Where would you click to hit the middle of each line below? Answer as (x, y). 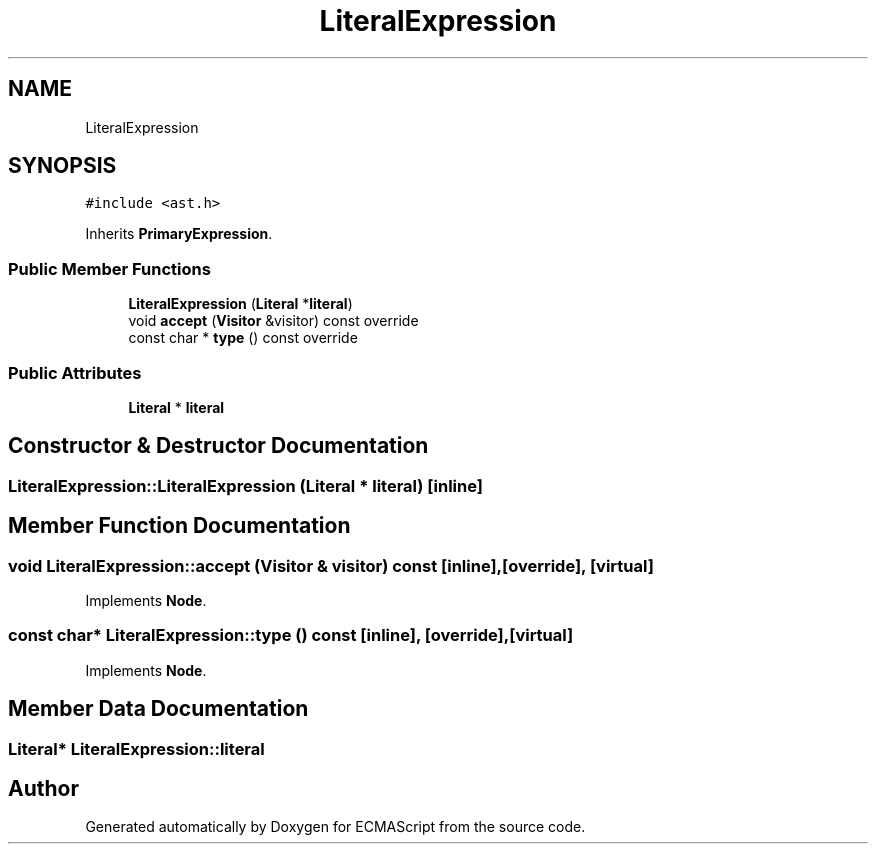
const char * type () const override (243, 338)
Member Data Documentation (158, 709)
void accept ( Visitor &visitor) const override (273, 321)
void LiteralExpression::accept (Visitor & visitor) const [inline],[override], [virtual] (331, 565)
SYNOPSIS (62, 166)
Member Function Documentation (179, 526)
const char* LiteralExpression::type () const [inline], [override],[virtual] (291, 635)
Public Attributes (75, 372)
